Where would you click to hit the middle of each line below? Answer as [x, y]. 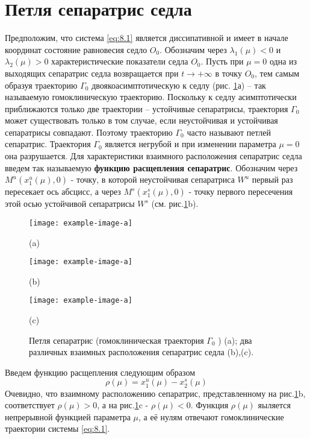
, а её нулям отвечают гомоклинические [211, 416]
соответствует [30, 405]
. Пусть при [222, 61]
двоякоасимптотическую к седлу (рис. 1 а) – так [179, 85]
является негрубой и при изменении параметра [191, 144]
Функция [212, 405]
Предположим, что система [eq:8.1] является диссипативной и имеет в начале [147, 38]
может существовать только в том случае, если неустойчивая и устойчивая [141, 120]
